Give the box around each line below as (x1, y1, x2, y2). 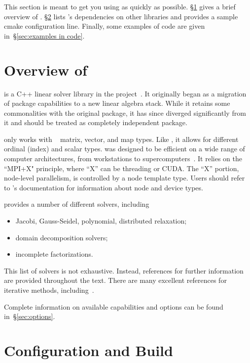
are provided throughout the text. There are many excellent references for (4, 275, 227, 285)
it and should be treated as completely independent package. (4, 117, 187, 128)
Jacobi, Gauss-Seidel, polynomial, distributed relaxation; (15, 216, 187, 226)
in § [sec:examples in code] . (4, 30, 85, 41)
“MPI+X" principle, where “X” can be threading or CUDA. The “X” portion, (4, 163, 239, 173)
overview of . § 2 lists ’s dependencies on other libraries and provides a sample (4, 11, 238, 21)
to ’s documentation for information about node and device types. (4, 182, 203, 192)
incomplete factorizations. (15, 249, 93, 259)
